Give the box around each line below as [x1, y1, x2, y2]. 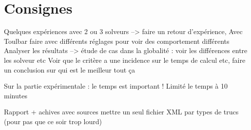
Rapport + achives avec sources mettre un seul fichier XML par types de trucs [4, 107, 239, 117]
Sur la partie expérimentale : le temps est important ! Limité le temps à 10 [4, 81, 228, 91]
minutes [4, 90, 27, 100]
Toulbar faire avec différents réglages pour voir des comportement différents [4, 36, 230, 46]
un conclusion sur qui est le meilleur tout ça [4, 64, 135, 74]
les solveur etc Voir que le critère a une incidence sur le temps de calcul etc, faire [4, 55, 246, 65]
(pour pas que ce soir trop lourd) [4, 116, 102, 126]
